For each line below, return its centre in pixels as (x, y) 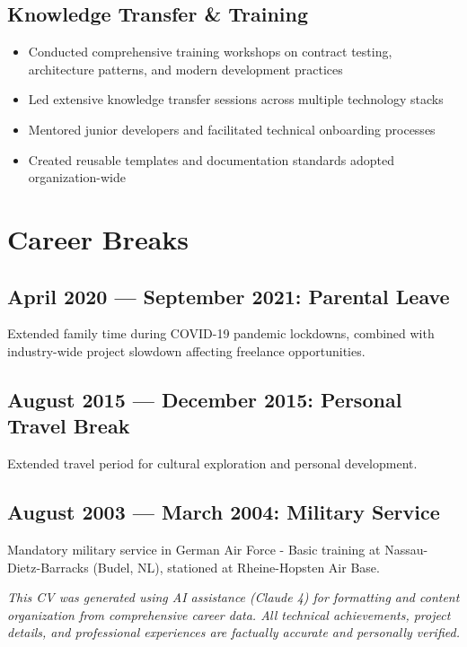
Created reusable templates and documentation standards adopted (211, 159)
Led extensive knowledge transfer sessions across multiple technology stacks (236, 99)
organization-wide (77, 177)
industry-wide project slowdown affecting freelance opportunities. (186, 350)
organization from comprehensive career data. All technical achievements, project (229, 614)
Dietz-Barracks (48, 567)
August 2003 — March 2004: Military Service (224, 512)
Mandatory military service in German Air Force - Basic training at (194, 549)
